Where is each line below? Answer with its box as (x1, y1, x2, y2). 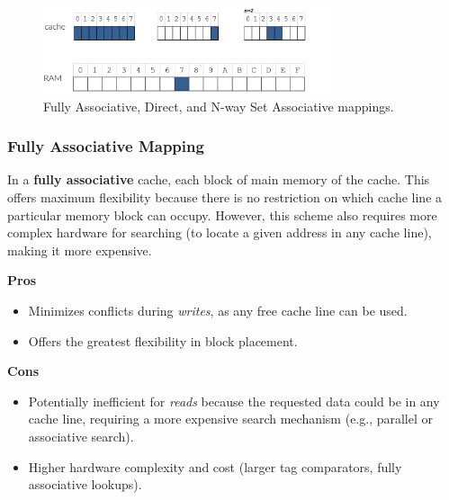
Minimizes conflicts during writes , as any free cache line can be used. (28, 301, 408, 320)
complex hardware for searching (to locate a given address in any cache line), (7, 223, 432, 242)
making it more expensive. (7, 240, 152, 259)
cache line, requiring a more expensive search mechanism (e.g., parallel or (28, 409, 433, 428)
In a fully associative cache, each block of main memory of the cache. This (7, 170, 430, 189)
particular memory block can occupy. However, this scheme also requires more (7, 205, 437, 224)
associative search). (28, 426, 134, 445)
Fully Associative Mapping (7, 135, 204, 157)
